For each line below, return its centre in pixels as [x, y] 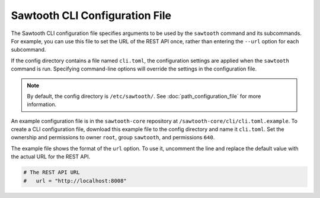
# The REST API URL [52, 173]
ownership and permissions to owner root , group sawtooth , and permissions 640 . [113, 138]
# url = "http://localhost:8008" [75, 181]
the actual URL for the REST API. [51, 157]
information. [42, 104]
